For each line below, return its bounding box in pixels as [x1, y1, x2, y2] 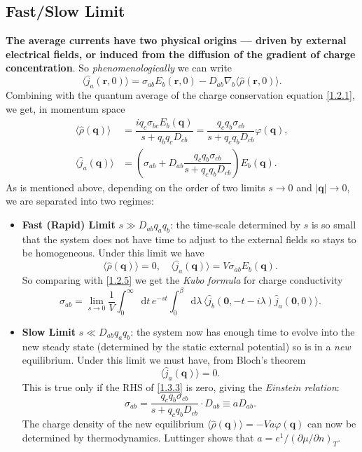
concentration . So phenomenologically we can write [6, 60, 232, 75]
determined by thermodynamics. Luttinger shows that [22, 430, 254, 444]
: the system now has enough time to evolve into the [130, 324, 355, 338]
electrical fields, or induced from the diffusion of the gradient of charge [6, 46, 356, 61]
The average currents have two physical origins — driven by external [6, 33, 347, 48]
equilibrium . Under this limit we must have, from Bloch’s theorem [22, 352, 306, 367]
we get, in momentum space [6, 101, 125, 116]
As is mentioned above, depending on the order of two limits [6, 179, 265, 194]
